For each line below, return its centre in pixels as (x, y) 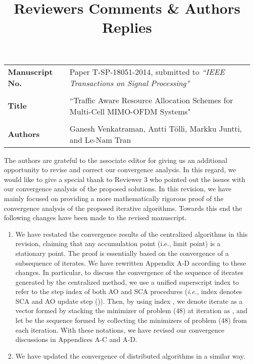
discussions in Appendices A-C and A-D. (76, 339)
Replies (127, 27)
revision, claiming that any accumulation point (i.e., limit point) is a (118, 243)
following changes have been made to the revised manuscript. (95, 217)
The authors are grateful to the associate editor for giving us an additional (116, 160)
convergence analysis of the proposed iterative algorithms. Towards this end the (123, 208)
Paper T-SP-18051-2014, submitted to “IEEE (147, 71)
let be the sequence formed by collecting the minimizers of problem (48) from (131, 320)
